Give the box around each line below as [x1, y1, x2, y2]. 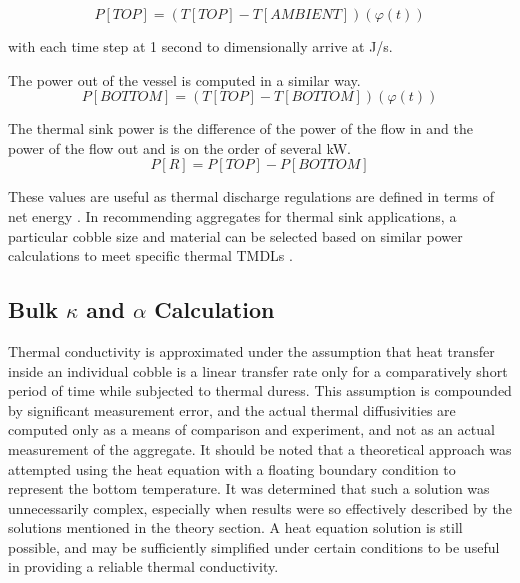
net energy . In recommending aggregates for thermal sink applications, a [8, 205, 457, 226]
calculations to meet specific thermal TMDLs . [8, 245, 293, 266]
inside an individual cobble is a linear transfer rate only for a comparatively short [8, 360, 508, 381]
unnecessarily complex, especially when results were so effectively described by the [8, 497, 512, 518]
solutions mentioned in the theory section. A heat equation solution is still [8, 517, 463, 538]
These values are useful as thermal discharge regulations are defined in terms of [8, 186, 495, 207]
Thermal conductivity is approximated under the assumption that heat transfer [8, 340, 495, 361]
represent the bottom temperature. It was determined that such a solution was [8, 478, 490, 499]
